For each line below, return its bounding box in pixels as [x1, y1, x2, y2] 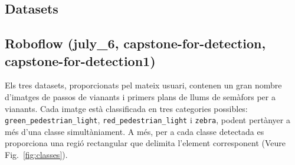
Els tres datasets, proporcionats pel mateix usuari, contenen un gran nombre [5, 79, 282, 91]
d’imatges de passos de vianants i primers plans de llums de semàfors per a [5, 90, 276, 103]
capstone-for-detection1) [5, 51, 156, 70]
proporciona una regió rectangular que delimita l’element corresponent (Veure [5, 137, 286, 149]
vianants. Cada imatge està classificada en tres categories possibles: [5, 102, 248, 114]
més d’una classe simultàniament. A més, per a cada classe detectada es [5, 125, 264, 137]
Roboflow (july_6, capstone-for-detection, [5, 34, 266, 52]
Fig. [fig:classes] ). [5, 148, 68, 160]
